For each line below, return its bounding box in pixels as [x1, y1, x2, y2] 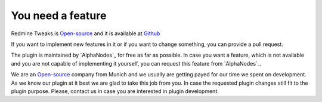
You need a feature [11, 9, 107, 22]
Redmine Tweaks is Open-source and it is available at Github [11, 30, 160, 37]
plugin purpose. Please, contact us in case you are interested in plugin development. [11, 87, 219, 95]
